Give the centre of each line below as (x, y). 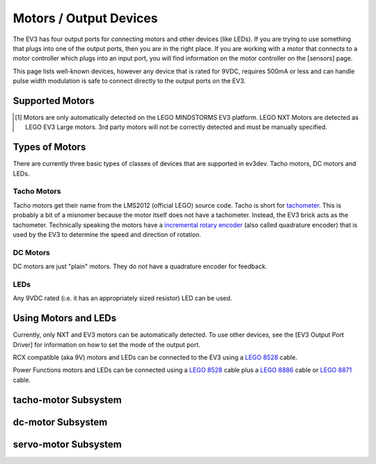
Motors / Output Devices (85, 18)
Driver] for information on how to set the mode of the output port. (107, 344)
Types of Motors (49, 147)
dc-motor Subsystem (60, 422)
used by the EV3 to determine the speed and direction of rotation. (107, 235)
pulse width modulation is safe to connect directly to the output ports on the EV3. (130, 81)
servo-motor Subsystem (67, 444)
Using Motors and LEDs (65, 318)
